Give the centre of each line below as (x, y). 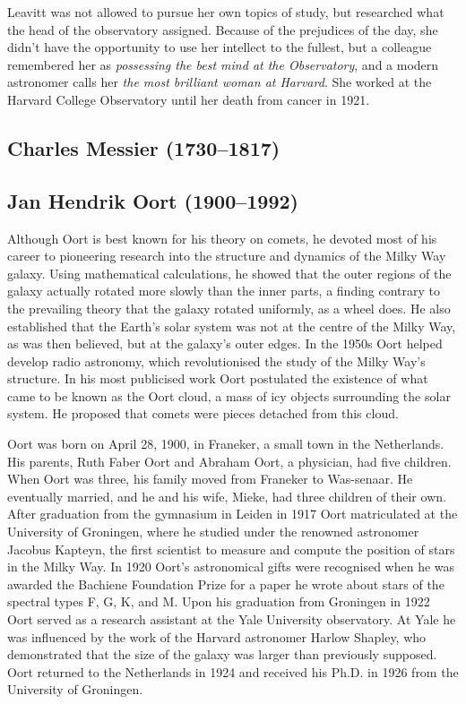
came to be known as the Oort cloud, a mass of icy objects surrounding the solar (229, 395)
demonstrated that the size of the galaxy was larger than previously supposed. (222, 654)
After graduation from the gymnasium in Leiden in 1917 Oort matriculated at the (233, 514)
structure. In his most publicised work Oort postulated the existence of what (218, 378)
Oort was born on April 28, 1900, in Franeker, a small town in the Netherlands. (226, 444)
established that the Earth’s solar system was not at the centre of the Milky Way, (232, 326)
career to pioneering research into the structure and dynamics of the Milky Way (227, 256)
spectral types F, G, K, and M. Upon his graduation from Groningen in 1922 (219, 601)
